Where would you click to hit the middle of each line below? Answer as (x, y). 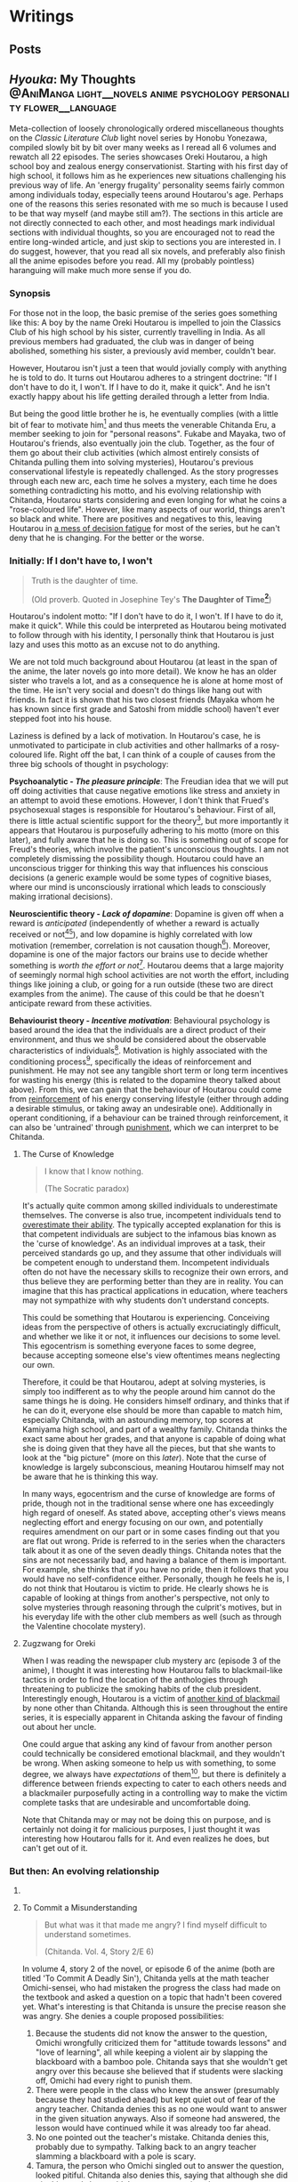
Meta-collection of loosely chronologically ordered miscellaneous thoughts (147, 129)
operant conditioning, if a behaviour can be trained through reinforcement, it (149, 1118)
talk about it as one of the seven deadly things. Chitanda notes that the (152, 1551)
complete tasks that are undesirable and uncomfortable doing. (136, 1802)
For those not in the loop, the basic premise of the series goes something (143, 312)
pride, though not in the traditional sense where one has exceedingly (148, 1503)
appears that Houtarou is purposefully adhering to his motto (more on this (145, 830)
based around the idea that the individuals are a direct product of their (138, 1030)
